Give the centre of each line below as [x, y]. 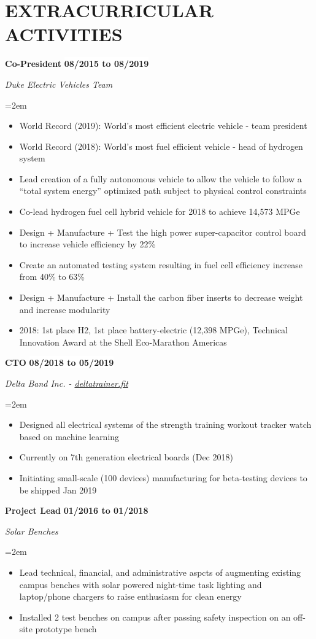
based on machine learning [69, 436]
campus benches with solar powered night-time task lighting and [141, 584]
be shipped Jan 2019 [58, 490]
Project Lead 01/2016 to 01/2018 [77, 510]
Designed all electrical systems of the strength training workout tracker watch [165, 424]
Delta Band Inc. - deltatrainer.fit [67, 383]
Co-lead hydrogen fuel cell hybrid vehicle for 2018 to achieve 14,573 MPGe [160, 211]
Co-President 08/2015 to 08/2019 [77, 64]
